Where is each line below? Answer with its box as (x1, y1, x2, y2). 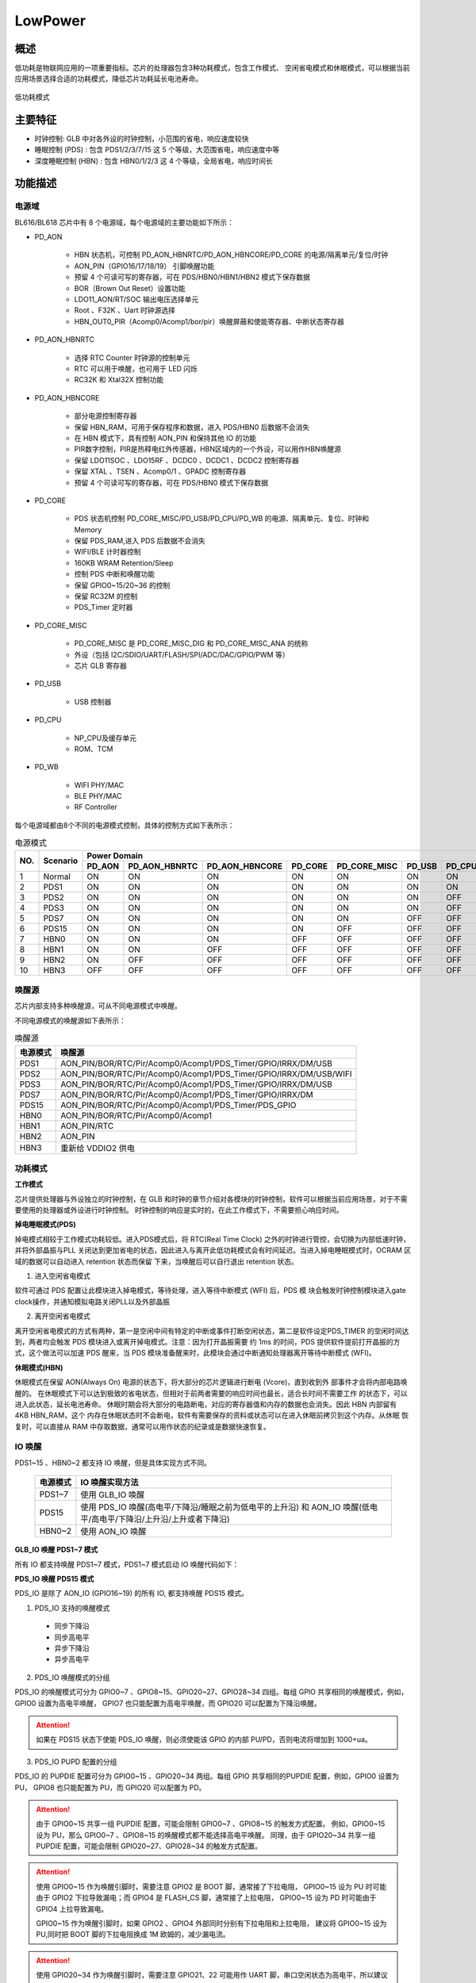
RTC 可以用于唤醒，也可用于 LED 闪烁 (74, 363, 198, 373)
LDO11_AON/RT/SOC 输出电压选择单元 (74, 294, 199, 305)
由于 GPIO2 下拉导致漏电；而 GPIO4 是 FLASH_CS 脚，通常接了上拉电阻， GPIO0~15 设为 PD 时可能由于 (36, 1893, 377, 1903)
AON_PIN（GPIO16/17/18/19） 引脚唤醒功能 (74, 261, 215, 270)
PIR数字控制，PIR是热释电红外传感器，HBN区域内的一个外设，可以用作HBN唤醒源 (74, 444, 341, 454)
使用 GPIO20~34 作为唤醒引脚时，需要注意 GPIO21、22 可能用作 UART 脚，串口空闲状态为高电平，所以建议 (36, 1970, 388, 1980)
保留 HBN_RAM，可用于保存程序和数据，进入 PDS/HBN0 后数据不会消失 (74, 422, 310, 432)
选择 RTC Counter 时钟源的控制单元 (74, 353, 190, 362)
